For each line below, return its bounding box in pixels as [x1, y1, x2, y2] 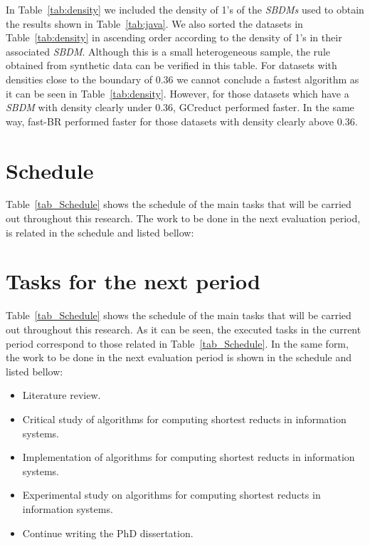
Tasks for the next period [6, 266, 260, 296]
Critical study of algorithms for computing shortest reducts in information [22, 411, 347, 426]
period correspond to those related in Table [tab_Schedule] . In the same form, [6, 336, 349, 351]
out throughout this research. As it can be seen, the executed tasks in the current [6, 321, 361, 336]
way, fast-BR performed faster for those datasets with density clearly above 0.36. [6, 113, 358, 128]
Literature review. [22, 388, 101, 403]
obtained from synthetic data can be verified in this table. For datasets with [6, 58, 337, 73]
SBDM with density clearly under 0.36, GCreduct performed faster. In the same [6, 100, 354, 115]
